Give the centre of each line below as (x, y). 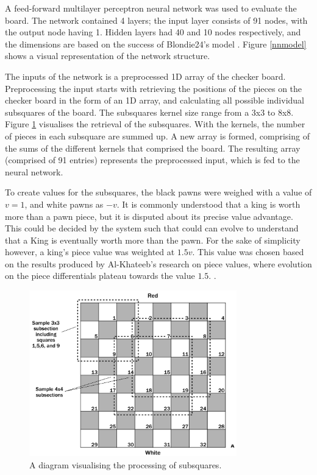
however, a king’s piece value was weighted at (90, 252)
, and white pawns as (64, 204)
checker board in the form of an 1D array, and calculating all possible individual (155, 100)
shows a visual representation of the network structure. (108, 56)
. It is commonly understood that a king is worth (208, 204)
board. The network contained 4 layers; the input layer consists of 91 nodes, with (156, 20)
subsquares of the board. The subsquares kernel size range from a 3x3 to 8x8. (149, 112)
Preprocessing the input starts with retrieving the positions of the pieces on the (154, 88)
